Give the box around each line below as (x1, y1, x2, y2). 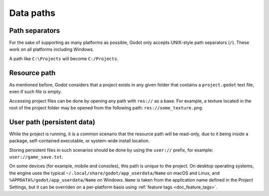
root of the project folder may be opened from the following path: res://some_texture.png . (9, 104, 204, 110)
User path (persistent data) (9, 117, 96, 126)
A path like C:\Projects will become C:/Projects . (9, 55, 119, 62)
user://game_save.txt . (9, 154, 63, 160)
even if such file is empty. (9, 89, 62, 95)
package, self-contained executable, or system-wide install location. (9, 138, 150, 144)
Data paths (9, 7, 56, 18)
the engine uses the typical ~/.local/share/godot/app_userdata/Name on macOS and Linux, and (9, 170, 220, 176)
